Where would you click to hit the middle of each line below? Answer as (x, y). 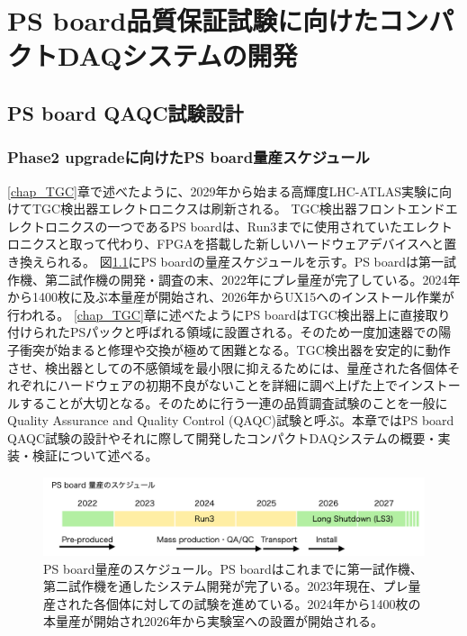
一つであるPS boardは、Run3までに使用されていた (255, 226)
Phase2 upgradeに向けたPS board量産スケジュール (189, 157)
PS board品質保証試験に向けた (193, 20)
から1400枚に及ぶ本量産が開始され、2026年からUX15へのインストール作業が (231, 297)
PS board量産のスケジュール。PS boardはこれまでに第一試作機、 (233, 568)
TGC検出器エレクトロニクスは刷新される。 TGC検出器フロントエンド (238, 209)
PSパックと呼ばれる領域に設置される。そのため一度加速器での (254, 332)
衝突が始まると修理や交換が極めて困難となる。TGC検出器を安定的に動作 (235, 349)
